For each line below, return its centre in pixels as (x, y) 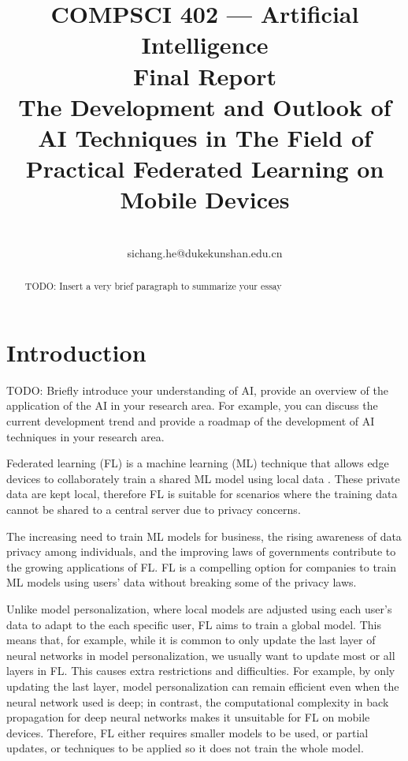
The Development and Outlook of (205, 106)
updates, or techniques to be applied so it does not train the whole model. (185, 748)
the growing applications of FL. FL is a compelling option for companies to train (202, 566)
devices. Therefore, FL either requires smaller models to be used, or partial (187, 732)
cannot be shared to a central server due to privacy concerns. (154, 509)
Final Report (204, 75)
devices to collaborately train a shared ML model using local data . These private (203, 478)
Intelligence (205, 45)
